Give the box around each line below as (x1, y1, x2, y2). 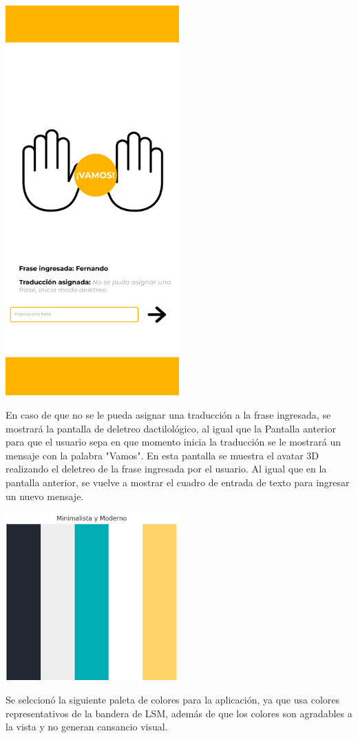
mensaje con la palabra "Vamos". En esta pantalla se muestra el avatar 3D (6, 448, 319, 462)
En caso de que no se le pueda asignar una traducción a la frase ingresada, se (6, 407, 331, 421)
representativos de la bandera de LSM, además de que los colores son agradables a (6, 706, 352, 720)
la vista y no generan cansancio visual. (6, 719, 168, 734)
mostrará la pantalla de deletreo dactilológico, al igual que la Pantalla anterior (6, 421, 336, 435)
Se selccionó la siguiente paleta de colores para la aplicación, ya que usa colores (6, 692, 339, 706)
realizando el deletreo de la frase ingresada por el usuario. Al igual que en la (6, 461, 327, 476)
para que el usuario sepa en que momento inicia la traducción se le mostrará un (6, 435, 341, 449)
